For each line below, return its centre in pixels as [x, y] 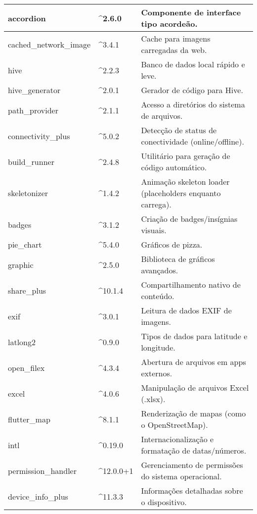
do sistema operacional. [181, 476]
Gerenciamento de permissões [192, 465]
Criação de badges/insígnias [189, 219]
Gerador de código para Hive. [192, 90]
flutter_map [29, 419]
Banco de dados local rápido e [193, 64]
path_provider [33, 110]
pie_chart [25, 244]
